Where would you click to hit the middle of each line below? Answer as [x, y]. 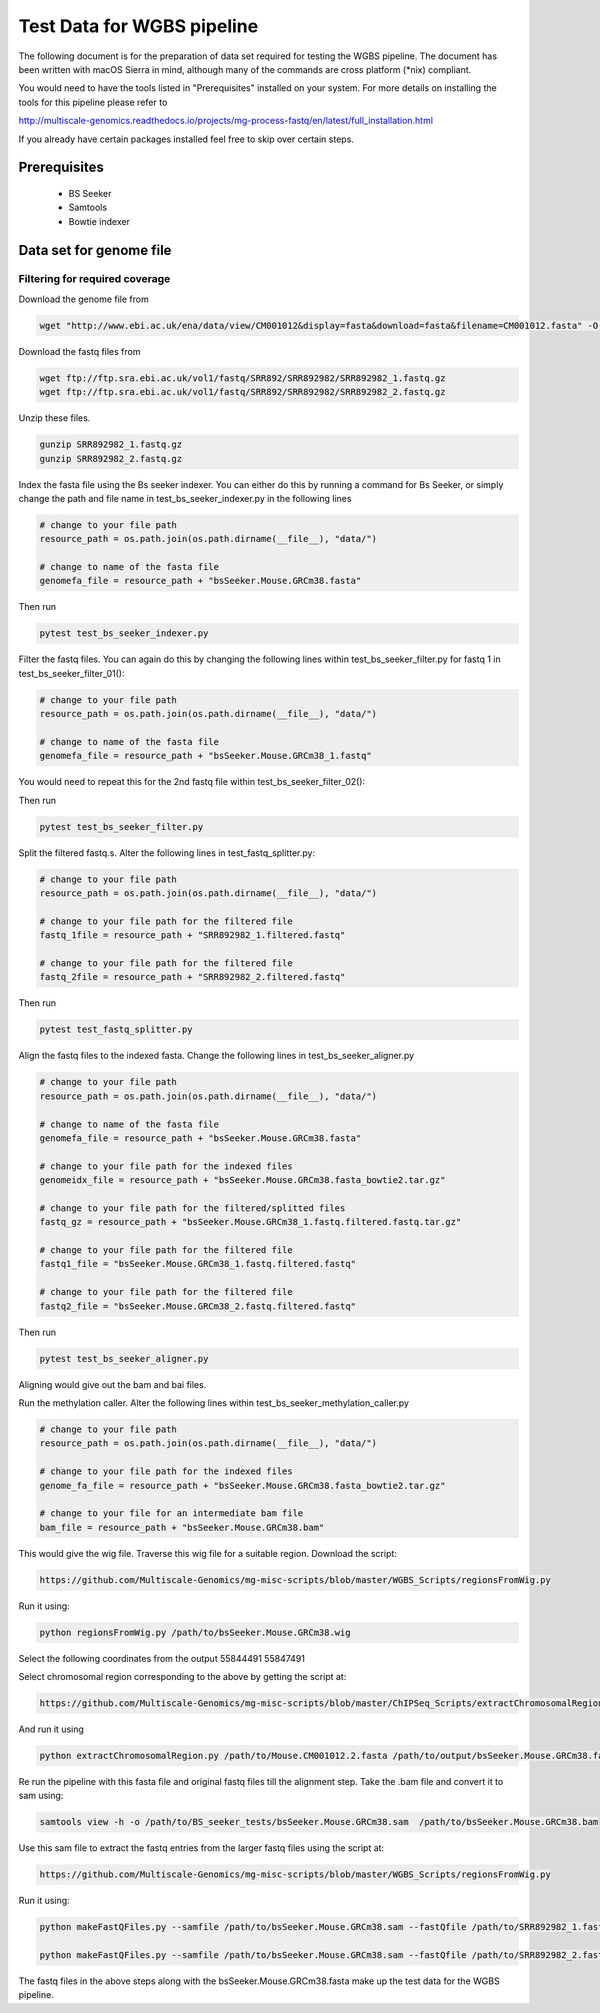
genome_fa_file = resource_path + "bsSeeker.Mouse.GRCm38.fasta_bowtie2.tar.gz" [242, 1485]
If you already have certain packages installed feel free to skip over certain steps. [186, 139]
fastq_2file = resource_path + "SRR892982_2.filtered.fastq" [192, 977]
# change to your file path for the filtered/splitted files [192, 1208]
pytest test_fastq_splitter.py [116, 1029]
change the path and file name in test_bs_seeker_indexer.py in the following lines [185, 498]
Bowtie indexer [99, 221]
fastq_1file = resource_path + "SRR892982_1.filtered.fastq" [192, 935]
